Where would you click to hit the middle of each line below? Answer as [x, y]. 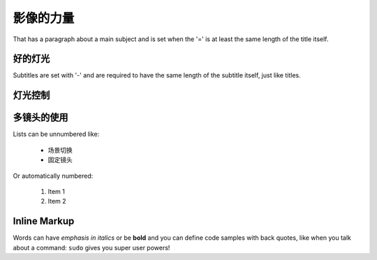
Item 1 [57, 191]
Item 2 [57, 201]
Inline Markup [44, 221]
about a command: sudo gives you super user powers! [91, 247]
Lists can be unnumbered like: [56, 134]
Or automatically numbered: [53, 176]
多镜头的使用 [40, 117]
